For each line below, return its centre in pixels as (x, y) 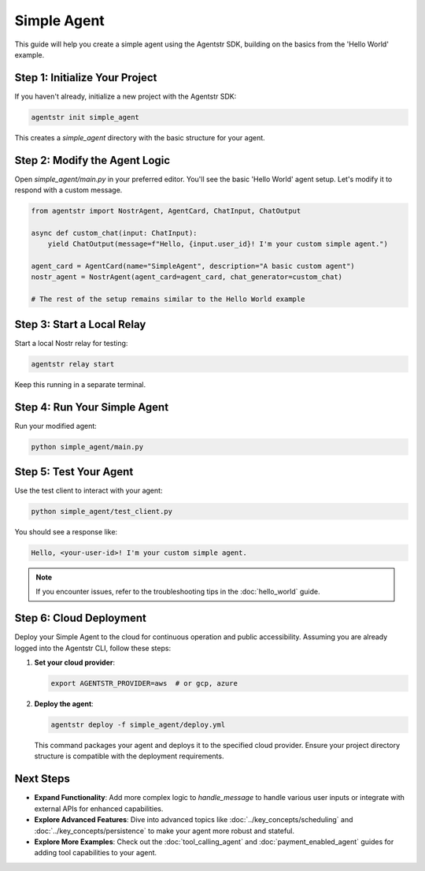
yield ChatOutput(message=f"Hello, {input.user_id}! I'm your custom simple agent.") (218, 244)
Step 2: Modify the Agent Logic (92, 160)
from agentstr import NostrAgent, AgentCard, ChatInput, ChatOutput (166, 211)
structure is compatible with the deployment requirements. (129, 756)
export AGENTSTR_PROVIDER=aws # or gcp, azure (144, 683)
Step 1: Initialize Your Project (86, 78)
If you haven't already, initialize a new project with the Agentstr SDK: (126, 96)
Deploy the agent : (64, 704)
